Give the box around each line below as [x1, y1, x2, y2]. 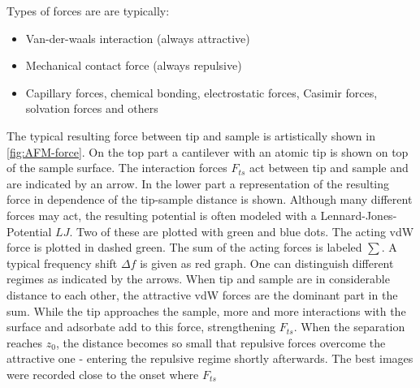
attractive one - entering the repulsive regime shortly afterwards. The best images [6, 350, 414, 367]
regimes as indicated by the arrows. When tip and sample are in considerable [6, 270, 390, 287]
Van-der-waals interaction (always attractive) [25, 29, 250, 46]
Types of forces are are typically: [6, 2, 170, 19]
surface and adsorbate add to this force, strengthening [6, 318, 276, 335]
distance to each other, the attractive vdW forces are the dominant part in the [6, 286, 398, 303]
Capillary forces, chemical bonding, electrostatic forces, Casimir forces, [25, 84, 378, 101]
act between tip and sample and [249, 159, 409, 176]
